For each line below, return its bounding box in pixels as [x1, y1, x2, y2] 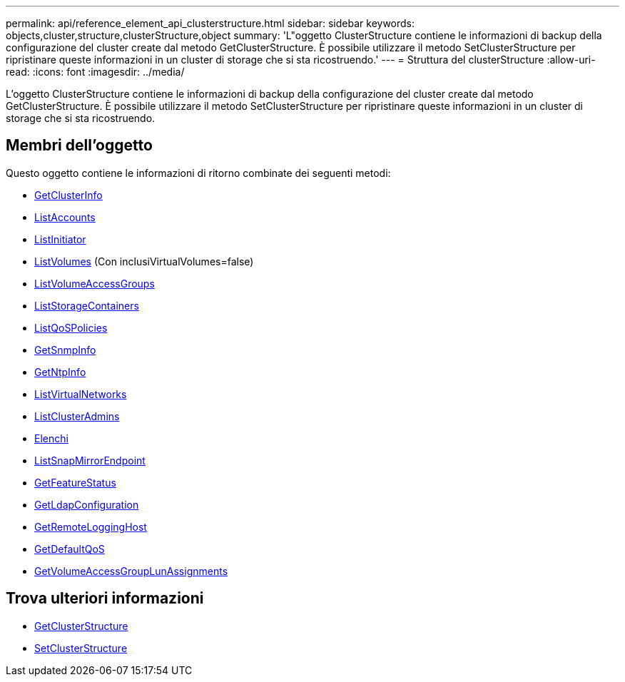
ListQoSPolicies [34, 321, 108, 334]
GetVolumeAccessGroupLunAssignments [34, 564, 228, 577]
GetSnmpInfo [34, 343, 96, 356]
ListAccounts [34, 210, 96, 223]
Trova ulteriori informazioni [6, 589, 204, 608]
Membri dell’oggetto [6, 136, 153, 155]
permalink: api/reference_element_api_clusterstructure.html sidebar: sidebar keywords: [6, 17, 415, 29]
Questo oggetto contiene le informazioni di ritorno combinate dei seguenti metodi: [6, 166, 391, 179]
